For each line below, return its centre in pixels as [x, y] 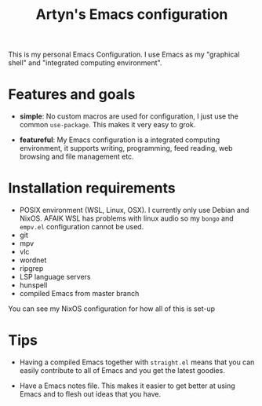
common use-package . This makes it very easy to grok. [107, 125]
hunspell [33, 285]
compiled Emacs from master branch [79, 294]
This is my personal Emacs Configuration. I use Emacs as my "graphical [124, 55]
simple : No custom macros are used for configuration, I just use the [129, 116]
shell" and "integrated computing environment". [85, 63]
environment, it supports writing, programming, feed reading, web [126, 148]
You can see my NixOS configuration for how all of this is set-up [112, 309]
